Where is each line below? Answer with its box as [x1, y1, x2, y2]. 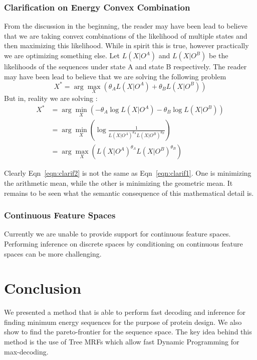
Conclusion [4, 278, 82, 298]
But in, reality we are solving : [4, 92, 98, 103]
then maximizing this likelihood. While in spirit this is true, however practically [4, 40, 249, 51]
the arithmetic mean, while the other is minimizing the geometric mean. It [4, 177, 233, 188]
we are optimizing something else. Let [4, 50, 120, 60]
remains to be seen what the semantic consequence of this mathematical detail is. [4, 187, 254, 198]
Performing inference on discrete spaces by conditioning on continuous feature [4, 238, 243, 249]
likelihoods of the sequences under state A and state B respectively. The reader [4, 61, 247, 71]
